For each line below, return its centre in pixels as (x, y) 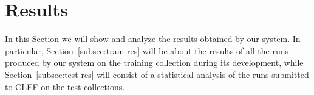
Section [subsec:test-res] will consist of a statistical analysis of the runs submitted (157, 74)
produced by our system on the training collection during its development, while (154, 62)
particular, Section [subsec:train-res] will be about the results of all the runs (147, 50)
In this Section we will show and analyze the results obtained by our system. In (153, 39)
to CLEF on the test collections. (65, 86)
